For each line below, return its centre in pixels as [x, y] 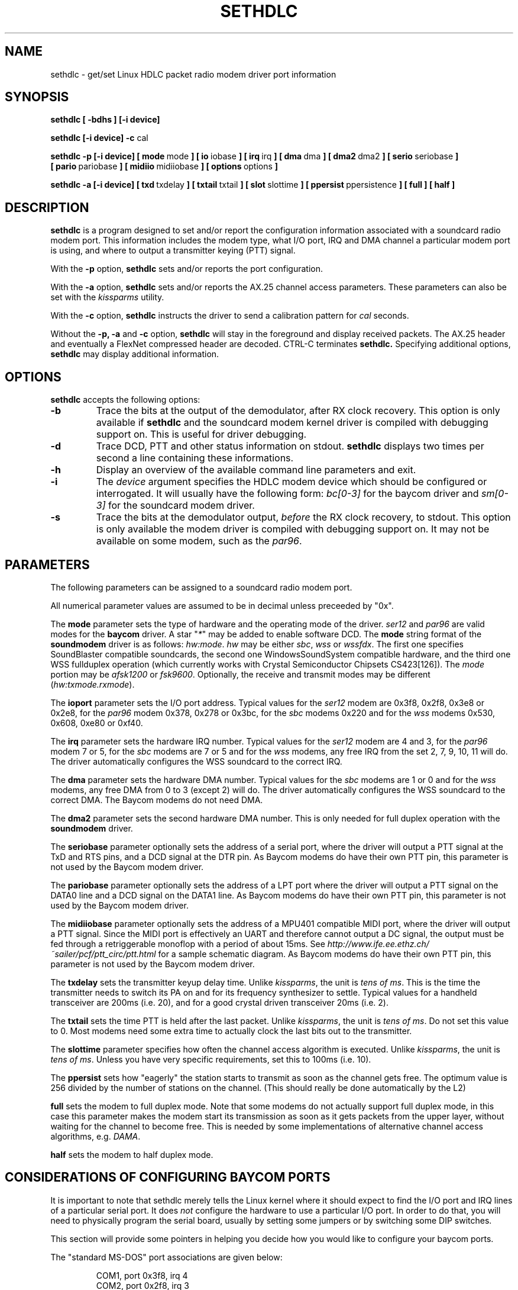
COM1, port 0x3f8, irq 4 [142, 1275]
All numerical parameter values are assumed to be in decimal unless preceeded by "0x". [222, 605]
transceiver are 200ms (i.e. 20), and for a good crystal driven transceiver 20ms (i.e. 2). [219, 1002]
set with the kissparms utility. [107, 297]
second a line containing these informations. [195, 458]
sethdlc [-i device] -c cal [99, 138]
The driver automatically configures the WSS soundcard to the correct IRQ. [196, 761]
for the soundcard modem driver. [182, 506]
